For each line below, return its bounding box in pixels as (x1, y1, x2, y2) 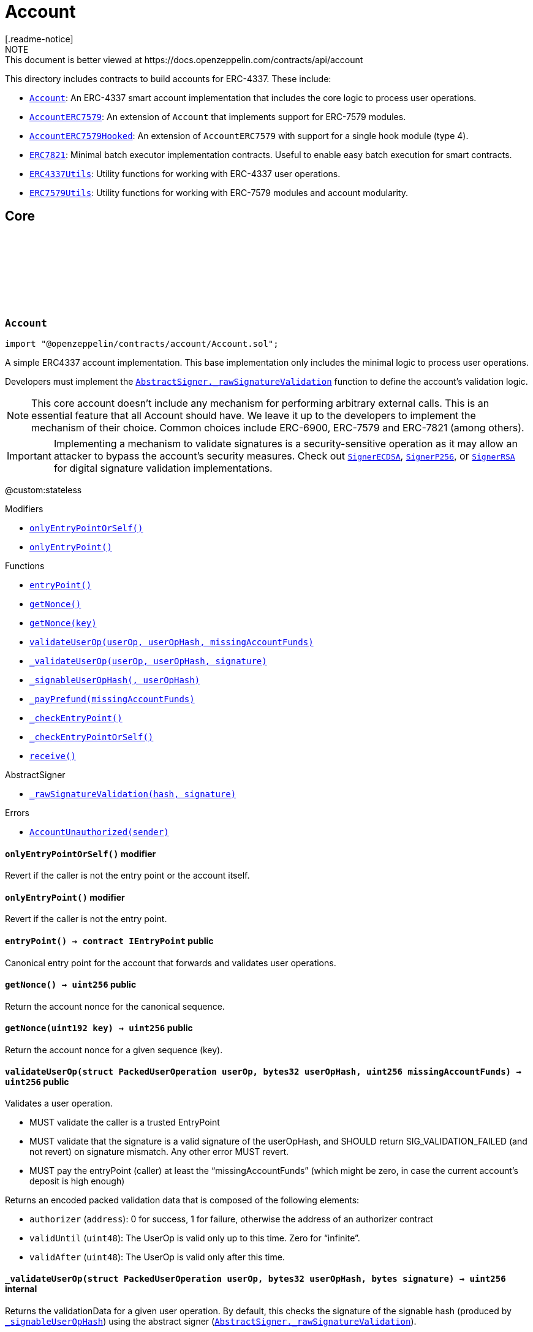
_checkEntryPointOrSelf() (29, 732, 154, 742)
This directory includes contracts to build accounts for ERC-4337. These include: (5, 73, 331, 84)
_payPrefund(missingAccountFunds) (29, 694, 195, 704)
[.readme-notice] (5, 33, 74, 44)
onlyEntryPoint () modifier (5, 891, 125, 903)
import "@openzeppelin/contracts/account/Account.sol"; (5, 338, 279, 349)
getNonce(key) (29, 618, 97, 628)
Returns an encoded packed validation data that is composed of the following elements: (5, 1195, 360, 1206)
